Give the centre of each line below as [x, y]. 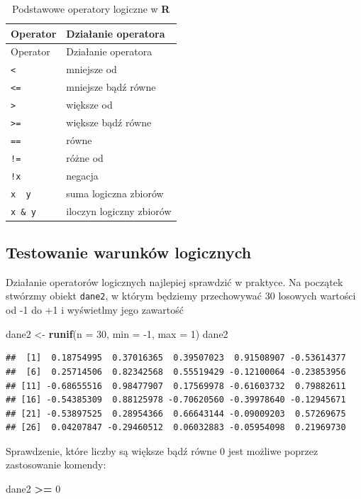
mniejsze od [91, 69]
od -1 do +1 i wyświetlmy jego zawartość [95, 310]
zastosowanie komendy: [56, 465]
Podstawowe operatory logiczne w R [91, 9]
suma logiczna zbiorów [115, 193]
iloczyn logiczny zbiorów [119, 210]
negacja [82, 175]
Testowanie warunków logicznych [129, 252]
